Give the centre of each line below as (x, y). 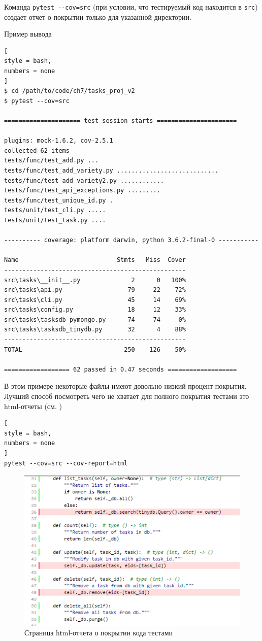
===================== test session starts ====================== (121, 121)
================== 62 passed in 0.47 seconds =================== (121, 369)
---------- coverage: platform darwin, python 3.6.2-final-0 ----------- (132, 240)
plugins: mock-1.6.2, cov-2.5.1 (59, 141)
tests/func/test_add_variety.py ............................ (111, 170)
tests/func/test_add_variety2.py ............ (84, 180)
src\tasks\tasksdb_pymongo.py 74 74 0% (95, 319)
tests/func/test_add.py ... (52, 161)
